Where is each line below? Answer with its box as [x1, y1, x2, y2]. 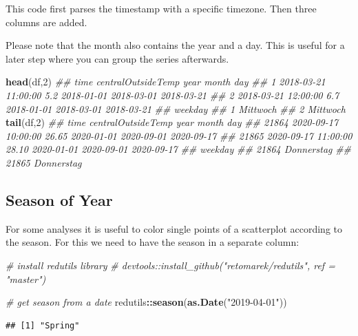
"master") [6, 271, 46, 286]
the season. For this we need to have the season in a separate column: [6, 235, 299, 249]
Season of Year [6, 189, 113, 210]
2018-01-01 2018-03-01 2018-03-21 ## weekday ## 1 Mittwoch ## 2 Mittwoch [6, 101, 346, 116]
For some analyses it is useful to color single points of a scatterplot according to [6, 221, 342, 235]
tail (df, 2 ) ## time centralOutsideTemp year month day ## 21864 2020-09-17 [6, 115, 339, 129]
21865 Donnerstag [6, 155, 82, 169]
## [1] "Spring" [6, 320, 80, 330]
